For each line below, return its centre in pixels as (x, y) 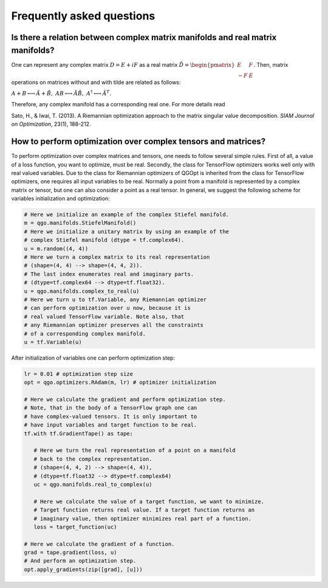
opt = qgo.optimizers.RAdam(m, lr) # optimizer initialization (120, 382)
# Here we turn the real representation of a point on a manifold (135, 450)
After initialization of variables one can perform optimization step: (93, 358)
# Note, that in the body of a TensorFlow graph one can (111, 408)
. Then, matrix (271, 64)
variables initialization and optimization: (61, 199)
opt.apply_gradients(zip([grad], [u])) (83, 569)
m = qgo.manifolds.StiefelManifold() (80, 223)
